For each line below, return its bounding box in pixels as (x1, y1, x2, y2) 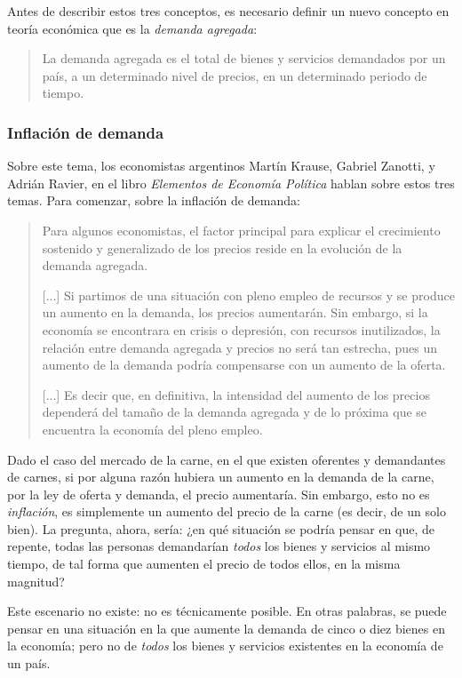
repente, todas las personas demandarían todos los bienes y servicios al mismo (7, 537, 431, 555)
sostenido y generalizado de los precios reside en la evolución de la (42, 238, 402, 257)
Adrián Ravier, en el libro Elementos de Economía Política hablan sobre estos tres (7, 173, 455, 192)
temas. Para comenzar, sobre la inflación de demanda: (7, 191, 300, 210)
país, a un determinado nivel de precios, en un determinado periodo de (42, 66, 427, 84)
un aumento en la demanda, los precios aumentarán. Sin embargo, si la (42, 303, 428, 322)
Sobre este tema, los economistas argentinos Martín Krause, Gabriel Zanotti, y (7, 156, 435, 175)
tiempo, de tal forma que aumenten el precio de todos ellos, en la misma (7, 554, 401, 573)
